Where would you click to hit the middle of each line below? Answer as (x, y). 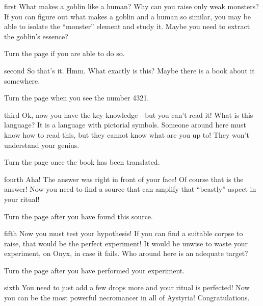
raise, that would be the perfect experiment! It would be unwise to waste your (126, 243)
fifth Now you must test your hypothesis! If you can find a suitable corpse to (124, 233)
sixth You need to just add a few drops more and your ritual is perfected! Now (127, 287)
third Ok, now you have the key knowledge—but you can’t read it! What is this (129, 114)
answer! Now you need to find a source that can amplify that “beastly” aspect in (130, 189)
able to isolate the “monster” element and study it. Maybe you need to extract (127, 26)
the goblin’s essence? (36, 36)
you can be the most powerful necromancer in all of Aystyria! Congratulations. (127, 298)
